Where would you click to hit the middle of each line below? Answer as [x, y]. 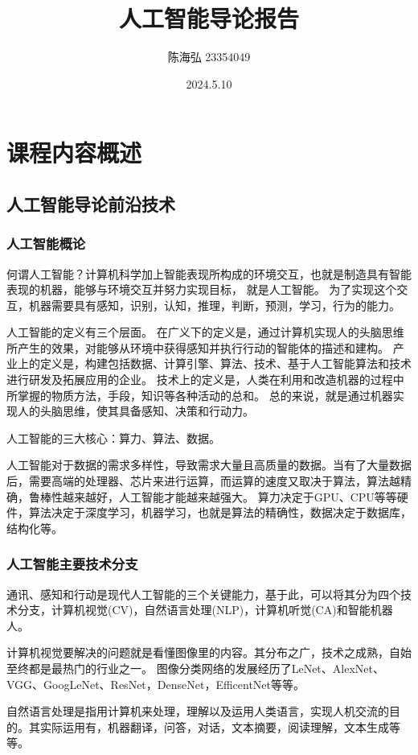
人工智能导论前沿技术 [91, 203]
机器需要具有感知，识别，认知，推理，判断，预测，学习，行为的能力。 [214, 305]
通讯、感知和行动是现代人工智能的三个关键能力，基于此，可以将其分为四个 [203, 594]
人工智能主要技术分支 [72, 564]
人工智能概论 [46, 243]
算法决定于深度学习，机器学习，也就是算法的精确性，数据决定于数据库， [220, 512]
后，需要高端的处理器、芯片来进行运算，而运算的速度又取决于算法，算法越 [203, 481]
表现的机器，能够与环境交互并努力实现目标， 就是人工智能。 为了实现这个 [202, 289]
